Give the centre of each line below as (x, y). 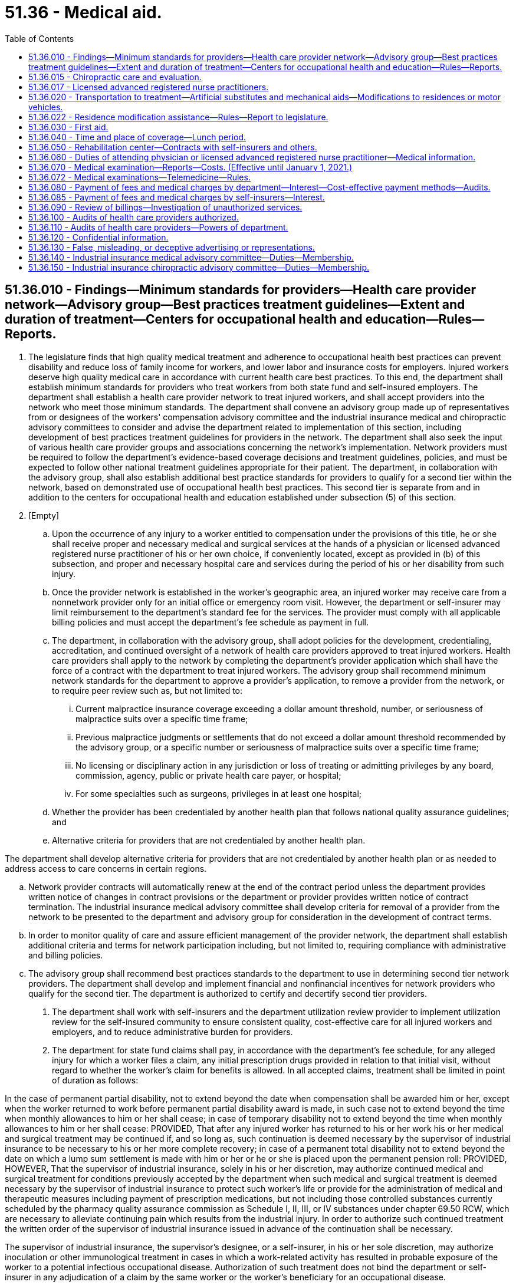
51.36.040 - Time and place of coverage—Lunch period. (137, 137)
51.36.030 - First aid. (68, 127)
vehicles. (46, 107)
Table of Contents (40, 38)
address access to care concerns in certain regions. (106, 868)
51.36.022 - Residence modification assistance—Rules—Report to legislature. (178, 117)
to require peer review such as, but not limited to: (147, 690)
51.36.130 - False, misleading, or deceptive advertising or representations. (172, 247)
